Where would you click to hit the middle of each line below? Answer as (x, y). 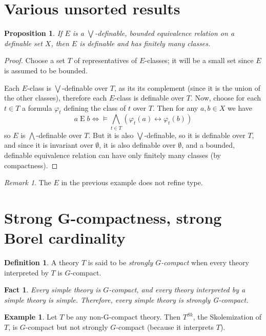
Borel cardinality (65, 238)
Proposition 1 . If (33, 33)
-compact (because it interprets (165, 327)
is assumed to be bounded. (46, 70)
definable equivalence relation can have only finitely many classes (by (112, 155)
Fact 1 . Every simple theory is (53, 290)
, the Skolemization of (227, 317)
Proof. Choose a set (35, 60)
